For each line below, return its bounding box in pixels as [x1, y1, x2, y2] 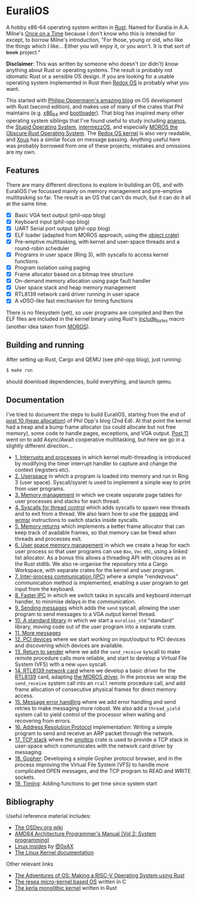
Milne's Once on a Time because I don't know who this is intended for [6, 30, 175, 37]
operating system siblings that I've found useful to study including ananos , [6, 117, 187, 124]
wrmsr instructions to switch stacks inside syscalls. [14, 516, 139, 523]
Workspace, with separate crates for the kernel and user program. [14, 566, 175, 573]
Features [6, 165, 39, 175]
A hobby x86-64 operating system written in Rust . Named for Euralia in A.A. [6, 24, 190, 31]
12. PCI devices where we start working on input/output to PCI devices [14, 635, 186, 642]
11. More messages [14, 629, 61, 636]
